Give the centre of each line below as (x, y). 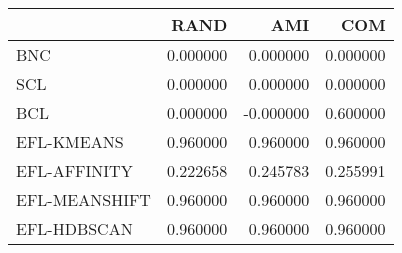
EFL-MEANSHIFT (83, 199)
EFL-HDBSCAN (74, 228)
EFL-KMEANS (70, 141)
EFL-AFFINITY (74, 170)
